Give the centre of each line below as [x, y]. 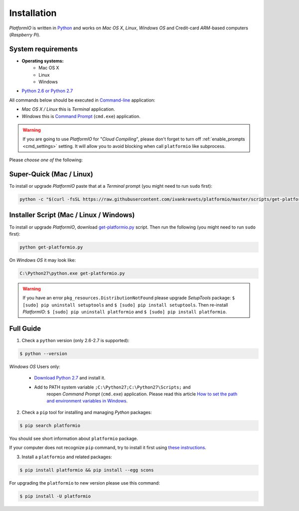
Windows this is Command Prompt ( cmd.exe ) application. [81, 116]
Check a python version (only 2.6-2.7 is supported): [75, 340]
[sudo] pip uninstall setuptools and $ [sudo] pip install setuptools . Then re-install [125, 305]
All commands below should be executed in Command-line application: [82, 100]
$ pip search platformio [50, 425]
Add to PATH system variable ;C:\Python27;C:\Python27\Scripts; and [112, 387]
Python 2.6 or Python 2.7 [47, 91]
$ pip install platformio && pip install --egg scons [87, 470]
